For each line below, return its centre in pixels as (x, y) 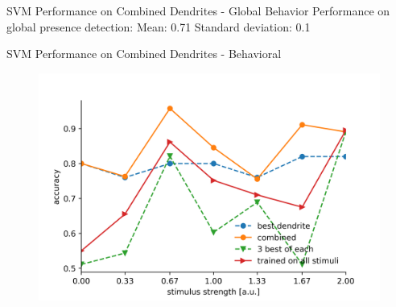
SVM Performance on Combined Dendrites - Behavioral (144, 54)
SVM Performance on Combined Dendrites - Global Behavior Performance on (198, 10)
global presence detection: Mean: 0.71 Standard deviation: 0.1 (159, 26)
